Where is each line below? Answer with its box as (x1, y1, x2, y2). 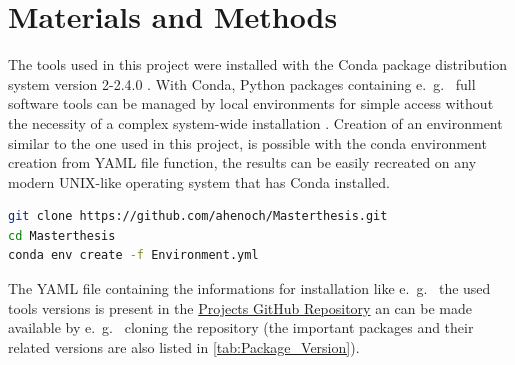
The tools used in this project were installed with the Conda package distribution (8, 54, 508, 75)
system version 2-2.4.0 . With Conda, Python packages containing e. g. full (8, 73, 476, 94)
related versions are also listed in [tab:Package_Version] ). (8, 336, 360, 357)
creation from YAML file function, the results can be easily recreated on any (8, 152, 477, 173)
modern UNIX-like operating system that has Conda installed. (8, 171, 390, 192)
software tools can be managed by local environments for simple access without (8, 93, 494, 114)
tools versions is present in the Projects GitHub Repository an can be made (8, 297, 472, 318)
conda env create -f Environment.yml (8, 248, 259, 263)
